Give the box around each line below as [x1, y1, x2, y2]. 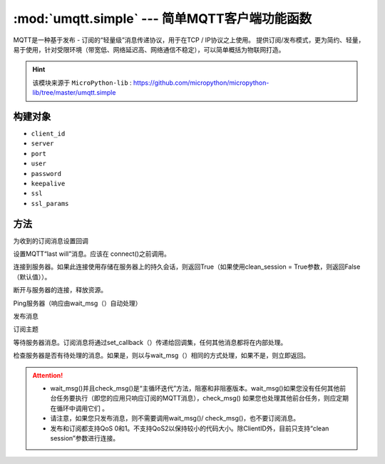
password [31, 170, 62, 177]
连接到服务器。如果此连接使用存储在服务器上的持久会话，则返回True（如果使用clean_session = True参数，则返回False [13, 262, 361, 271]
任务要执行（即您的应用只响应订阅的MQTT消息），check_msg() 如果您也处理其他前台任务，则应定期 [56, 394, 349, 403]
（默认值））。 [13, 272, 51, 281]
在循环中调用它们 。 [50, 403, 108, 413]
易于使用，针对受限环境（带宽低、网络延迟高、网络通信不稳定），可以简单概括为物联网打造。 [13, 45, 285, 53]
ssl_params [31, 200, 69, 207]
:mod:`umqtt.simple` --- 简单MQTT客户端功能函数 [13, 11, 312, 26]
